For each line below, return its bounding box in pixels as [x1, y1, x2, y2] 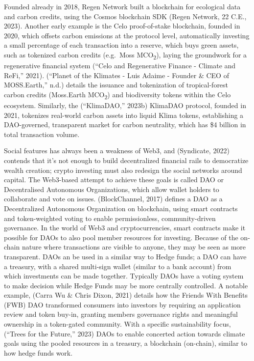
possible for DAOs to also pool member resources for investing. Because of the [4, 232, 238, 242]
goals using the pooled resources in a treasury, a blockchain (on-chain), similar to [4, 338, 247, 348]
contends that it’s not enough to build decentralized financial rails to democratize [4, 155, 249, 165]
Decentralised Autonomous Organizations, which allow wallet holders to [4, 184, 219, 194]
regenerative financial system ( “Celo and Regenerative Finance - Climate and [4, 60, 236, 71]
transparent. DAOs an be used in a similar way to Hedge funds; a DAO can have [4, 251, 247, 261]
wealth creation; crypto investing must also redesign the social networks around [4, 165, 242, 175]
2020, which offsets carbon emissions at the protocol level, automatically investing [4, 30, 250, 40]
